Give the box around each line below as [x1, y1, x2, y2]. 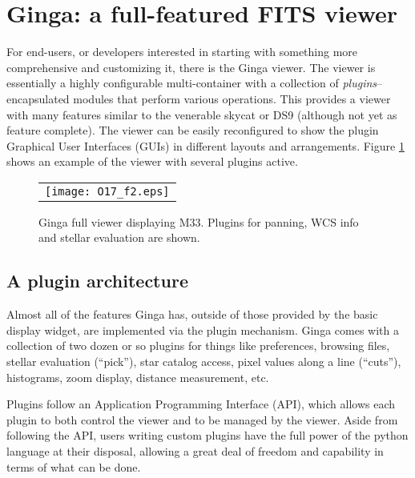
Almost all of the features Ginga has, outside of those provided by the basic [6, 306, 378, 323]
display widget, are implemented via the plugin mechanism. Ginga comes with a [6, 321, 399, 338]
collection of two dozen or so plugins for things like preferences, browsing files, [6, 337, 390, 354]
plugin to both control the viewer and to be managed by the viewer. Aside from [6, 411, 398, 428]
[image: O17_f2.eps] [45, 184, 170, 198]
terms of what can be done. [6, 458, 141, 475]
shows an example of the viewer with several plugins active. [6, 153, 298, 170]
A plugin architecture [6, 268, 188, 293]
